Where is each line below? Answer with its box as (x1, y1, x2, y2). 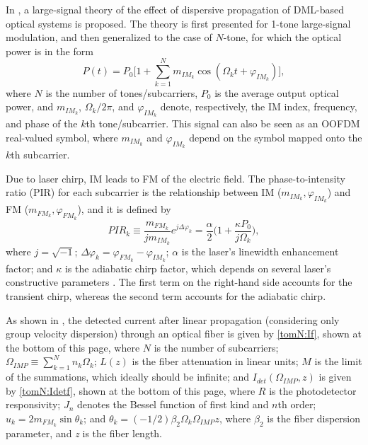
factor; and (6, 260, 53, 275)
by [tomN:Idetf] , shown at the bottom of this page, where (6, 383, 255, 398)
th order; (277, 397, 316, 412)
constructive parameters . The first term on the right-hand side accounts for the (6, 274, 352, 289)
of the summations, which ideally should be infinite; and (6, 369, 250, 384)
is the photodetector (269, 383, 357, 398)
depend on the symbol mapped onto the (189, 129, 362, 144)
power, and (6, 99, 54, 114)
